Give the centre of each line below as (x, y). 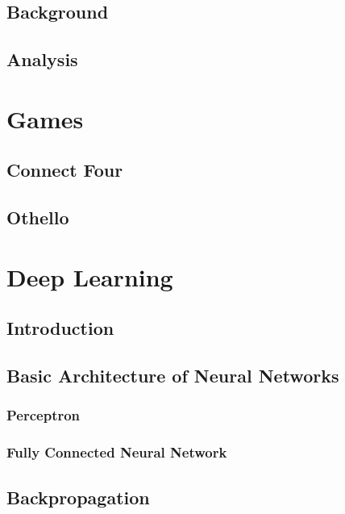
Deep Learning (90, 276)
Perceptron (44, 415)
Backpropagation (78, 497)
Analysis (42, 59)
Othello (38, 217)
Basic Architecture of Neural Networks (173, 376)
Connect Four (65, 170)
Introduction (60, 328)
